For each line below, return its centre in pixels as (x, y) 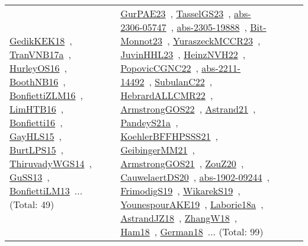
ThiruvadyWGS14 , (51, 163)
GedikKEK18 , (41, 41)
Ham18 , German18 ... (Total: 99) (192, 231)
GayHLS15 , (36, 136)
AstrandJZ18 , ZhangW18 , (179, 218)
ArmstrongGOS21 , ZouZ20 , (182, 163)
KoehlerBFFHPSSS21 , (169, 136)
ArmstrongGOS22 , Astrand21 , (188, 109)
